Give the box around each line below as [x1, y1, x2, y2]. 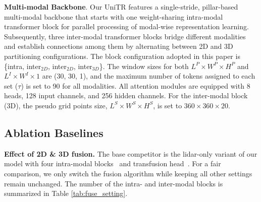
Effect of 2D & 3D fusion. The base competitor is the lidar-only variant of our [4, 148, 257, 159]
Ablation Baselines [4, 124, 103, 140]
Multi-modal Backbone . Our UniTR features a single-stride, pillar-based [4, 2, 238, 12]
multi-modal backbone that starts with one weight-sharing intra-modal [4, 11, 223, 22]
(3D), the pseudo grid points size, [4, 100, 108, 110]
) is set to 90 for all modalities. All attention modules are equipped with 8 [21, 80, 250, 91]
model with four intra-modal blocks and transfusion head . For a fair [4, 158, 221, 169]
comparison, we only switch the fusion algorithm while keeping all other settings [4, 168, 252, 178]
